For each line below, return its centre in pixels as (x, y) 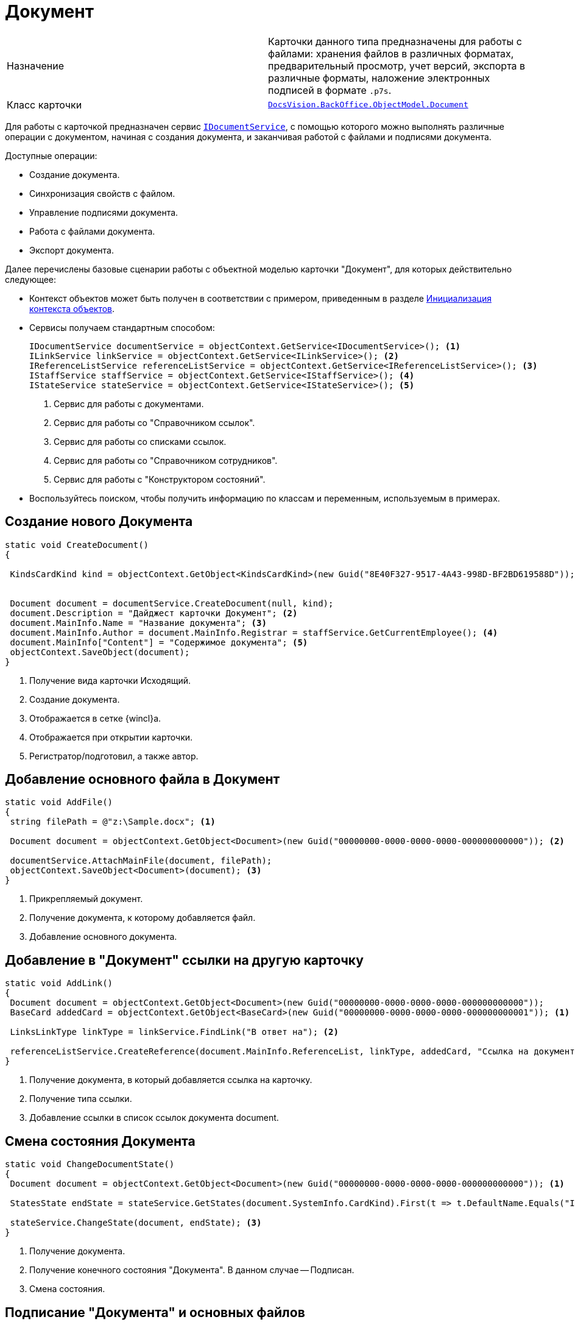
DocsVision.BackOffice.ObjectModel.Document (368, 105)
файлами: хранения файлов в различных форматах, (391, 53)
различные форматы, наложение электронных (379, 78)
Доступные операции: (51, 155)
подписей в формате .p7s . (330, 90)
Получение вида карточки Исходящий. (110, 680)
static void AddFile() (59, 802)
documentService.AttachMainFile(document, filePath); (141, 861)
